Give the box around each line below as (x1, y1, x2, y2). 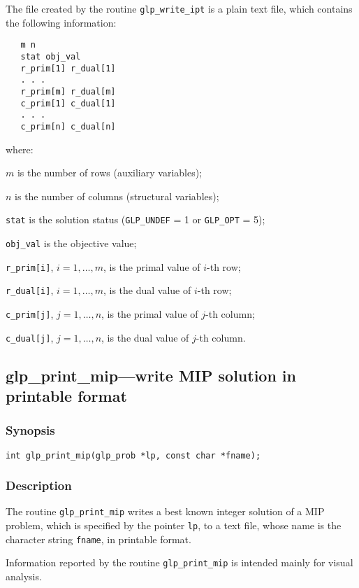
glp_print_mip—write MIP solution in (6, 364, 296, 386)
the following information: (6, 15, 117, 29)
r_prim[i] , (6, 259, 54, 274)
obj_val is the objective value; (6, 235, 137, 250)
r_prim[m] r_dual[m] (20, 86, 116, 97)
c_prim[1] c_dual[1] (20, 98, 116, 108)
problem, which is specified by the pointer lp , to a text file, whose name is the (6, 518, 342, 533)
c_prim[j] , (6, 306, 54, 321)
